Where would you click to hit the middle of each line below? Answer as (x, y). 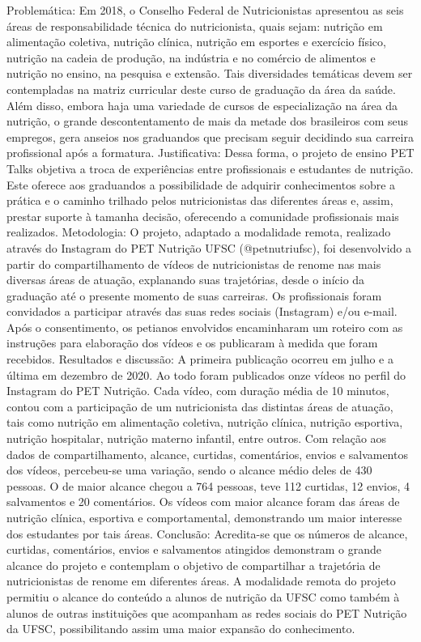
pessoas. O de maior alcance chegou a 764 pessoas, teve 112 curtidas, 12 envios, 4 (208, 485)
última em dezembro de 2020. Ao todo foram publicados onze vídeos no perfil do (206, 374)
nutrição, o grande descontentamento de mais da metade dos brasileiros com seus (208, 121)
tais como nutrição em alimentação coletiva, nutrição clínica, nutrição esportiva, (205, 422)
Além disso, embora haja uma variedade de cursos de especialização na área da (202, 105)
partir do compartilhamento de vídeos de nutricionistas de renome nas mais (194, 264)
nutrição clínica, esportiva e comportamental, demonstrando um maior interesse (204, 517)
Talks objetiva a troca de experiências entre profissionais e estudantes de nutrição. (210, 168)
